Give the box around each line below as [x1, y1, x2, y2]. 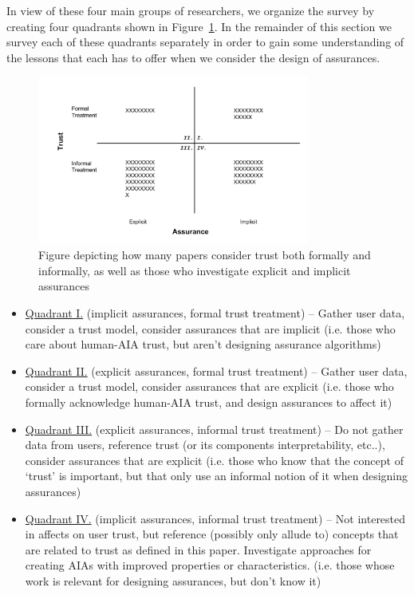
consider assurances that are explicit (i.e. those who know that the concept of [25, 451, 404, 468]
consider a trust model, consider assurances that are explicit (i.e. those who [25, 378, 394, 395]
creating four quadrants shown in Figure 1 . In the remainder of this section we [6, 18, 392, 34]
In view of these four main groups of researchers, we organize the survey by [6, 2, 375, 18]
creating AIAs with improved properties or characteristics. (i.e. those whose [25, 557, 395, 573]
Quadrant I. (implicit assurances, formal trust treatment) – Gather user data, [25, 305, 405, 321]
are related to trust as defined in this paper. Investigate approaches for [25, 541, 372, 558]
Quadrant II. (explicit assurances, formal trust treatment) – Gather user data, [25, 362, 408, 379]
